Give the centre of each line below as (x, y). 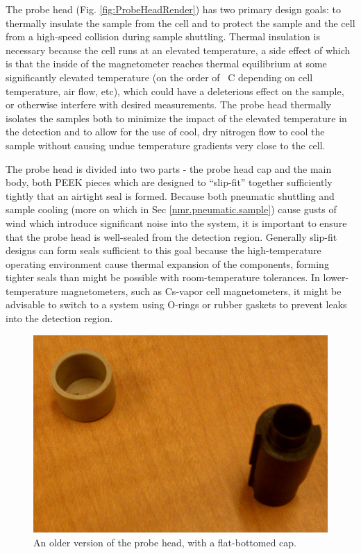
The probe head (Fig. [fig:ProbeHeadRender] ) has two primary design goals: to (173, 9)
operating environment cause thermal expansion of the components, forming (167, 263)
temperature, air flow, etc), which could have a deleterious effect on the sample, (175, 91)
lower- (336, 277)
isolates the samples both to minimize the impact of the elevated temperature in (176, 118)
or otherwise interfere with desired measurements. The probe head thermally (169, 104)
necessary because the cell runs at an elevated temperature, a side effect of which (178, 50)
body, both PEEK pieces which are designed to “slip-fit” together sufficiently (169, 182)
